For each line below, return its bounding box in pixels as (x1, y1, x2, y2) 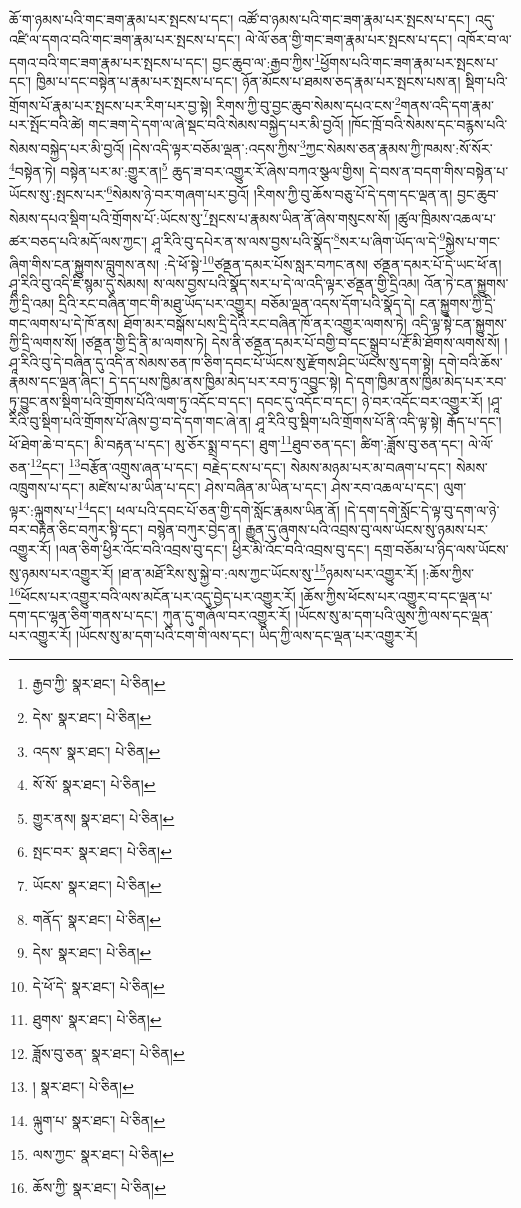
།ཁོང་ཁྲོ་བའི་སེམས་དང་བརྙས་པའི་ (348, 114, 508, 135)
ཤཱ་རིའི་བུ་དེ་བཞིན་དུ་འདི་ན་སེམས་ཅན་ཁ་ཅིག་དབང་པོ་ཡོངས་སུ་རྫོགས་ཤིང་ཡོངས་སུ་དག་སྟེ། (9, 351, 435, 372)
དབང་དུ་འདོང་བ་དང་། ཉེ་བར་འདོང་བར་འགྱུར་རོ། (256, 390, 483, 411)
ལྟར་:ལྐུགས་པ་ (9, 499, 78, 520)
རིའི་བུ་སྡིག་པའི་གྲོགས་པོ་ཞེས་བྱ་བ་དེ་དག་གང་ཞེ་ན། (9, 410, 252, 431)
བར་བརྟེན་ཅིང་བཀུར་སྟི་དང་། (9, 519, 144, 540)
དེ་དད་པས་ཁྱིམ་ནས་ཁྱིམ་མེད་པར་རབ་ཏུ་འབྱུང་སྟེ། (109, 371, 341, 392)
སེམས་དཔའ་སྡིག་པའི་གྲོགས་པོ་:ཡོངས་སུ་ (9, 207, 203, 228)
